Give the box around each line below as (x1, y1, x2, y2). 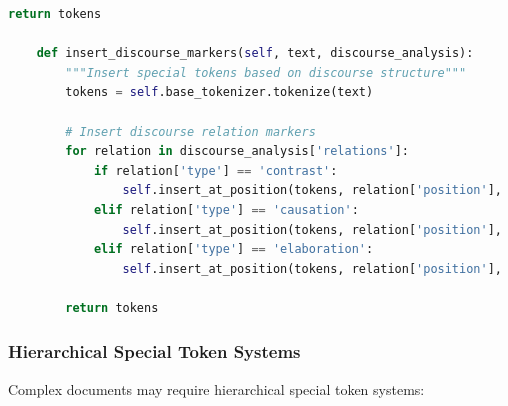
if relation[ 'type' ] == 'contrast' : (93, 163, 338, 178)
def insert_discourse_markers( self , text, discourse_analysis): (36, 46, 474, 61)
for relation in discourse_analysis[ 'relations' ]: (65, 144, 409, 159)
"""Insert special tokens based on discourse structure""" (65, 65, 467, 80)
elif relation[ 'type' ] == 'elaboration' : (93, 242, 374, 257)
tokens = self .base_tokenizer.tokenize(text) (65, 85, 374, 100)
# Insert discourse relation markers (65, 124, 316, 139)
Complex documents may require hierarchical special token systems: (8, 378, 425, 399)
